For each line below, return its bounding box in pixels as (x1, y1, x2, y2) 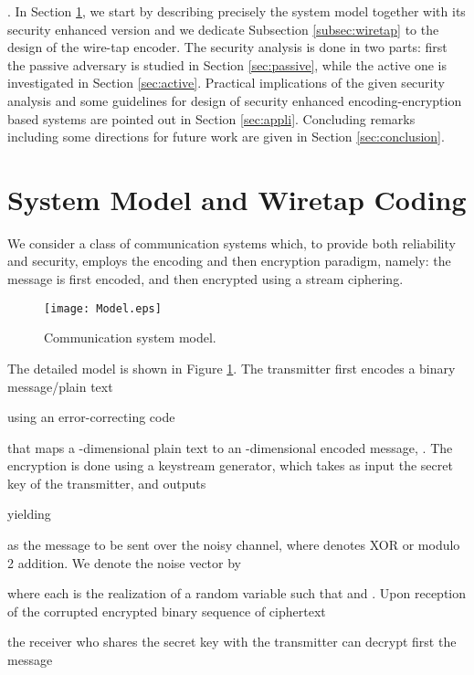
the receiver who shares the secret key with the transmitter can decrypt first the (7, 632, 457, 651)
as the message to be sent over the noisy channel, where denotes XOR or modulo (7, 535, 460, 554)
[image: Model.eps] (44, 301, 162, 315)
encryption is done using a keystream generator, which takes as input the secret (7, 456, 453, 475)
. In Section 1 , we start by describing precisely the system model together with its (7, 2, 466, 20)
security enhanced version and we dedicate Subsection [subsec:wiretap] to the (7, 19, 439, 38)
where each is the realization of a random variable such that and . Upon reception (7, 584, 467, 603)
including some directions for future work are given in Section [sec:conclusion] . (7, 127, 445, 146)
